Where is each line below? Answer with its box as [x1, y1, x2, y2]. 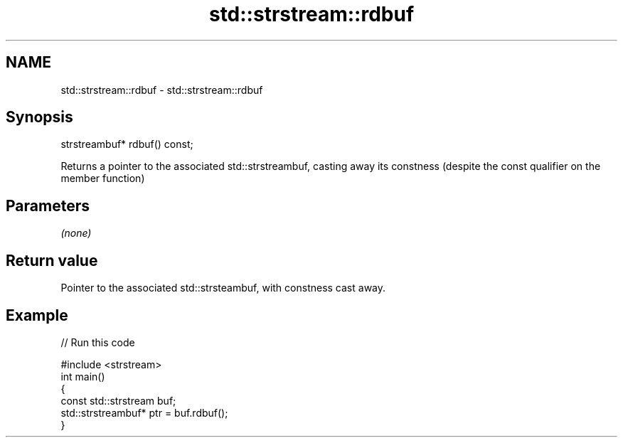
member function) [60, 172, 145, 185]
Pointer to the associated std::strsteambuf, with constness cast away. [60, 282, 386, 294]
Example [6, 306, 68, 324]
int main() [60, 370, 105, 383]
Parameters [6, 196, 90, 215]
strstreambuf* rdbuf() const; [60, 138, 193, 151]
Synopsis [6, 108, 73, 127]
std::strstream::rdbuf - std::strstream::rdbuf [60, 83, 263, 96]
